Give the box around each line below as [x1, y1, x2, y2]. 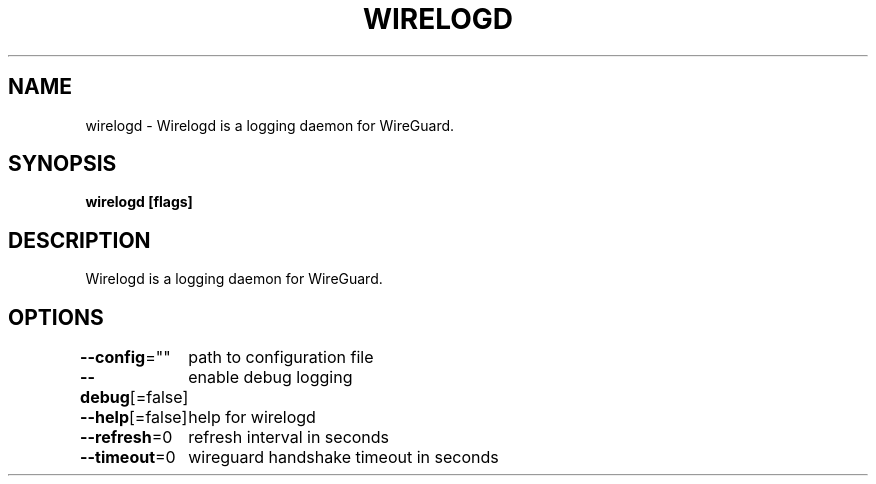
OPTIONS [8, 304, 104, 330]
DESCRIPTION [8, 227, 151, 253]
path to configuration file [188, 347, 374, 368]
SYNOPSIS [8, 151, 117, 177]
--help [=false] [80, 407, 188, 428]
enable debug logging [188, 367, 353, 388]
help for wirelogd [188, 407, 316, 428]
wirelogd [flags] [85, 193, 193, 211]
